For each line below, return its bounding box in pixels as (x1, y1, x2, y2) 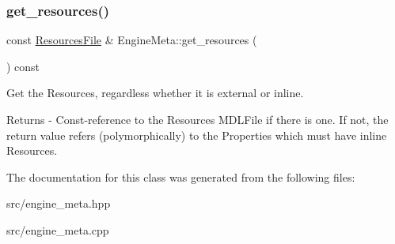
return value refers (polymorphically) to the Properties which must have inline (6, 126, 387, 143)
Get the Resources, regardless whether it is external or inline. (6, 84, 304, 101)
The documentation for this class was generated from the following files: (6, 168, 355, 185)
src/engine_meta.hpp (6, 195, 111, 212)
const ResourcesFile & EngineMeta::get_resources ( (6, 32, 257, 48)
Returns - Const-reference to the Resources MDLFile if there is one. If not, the (6, 111, 389, 127)
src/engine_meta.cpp (6, 221, 109, 238)
